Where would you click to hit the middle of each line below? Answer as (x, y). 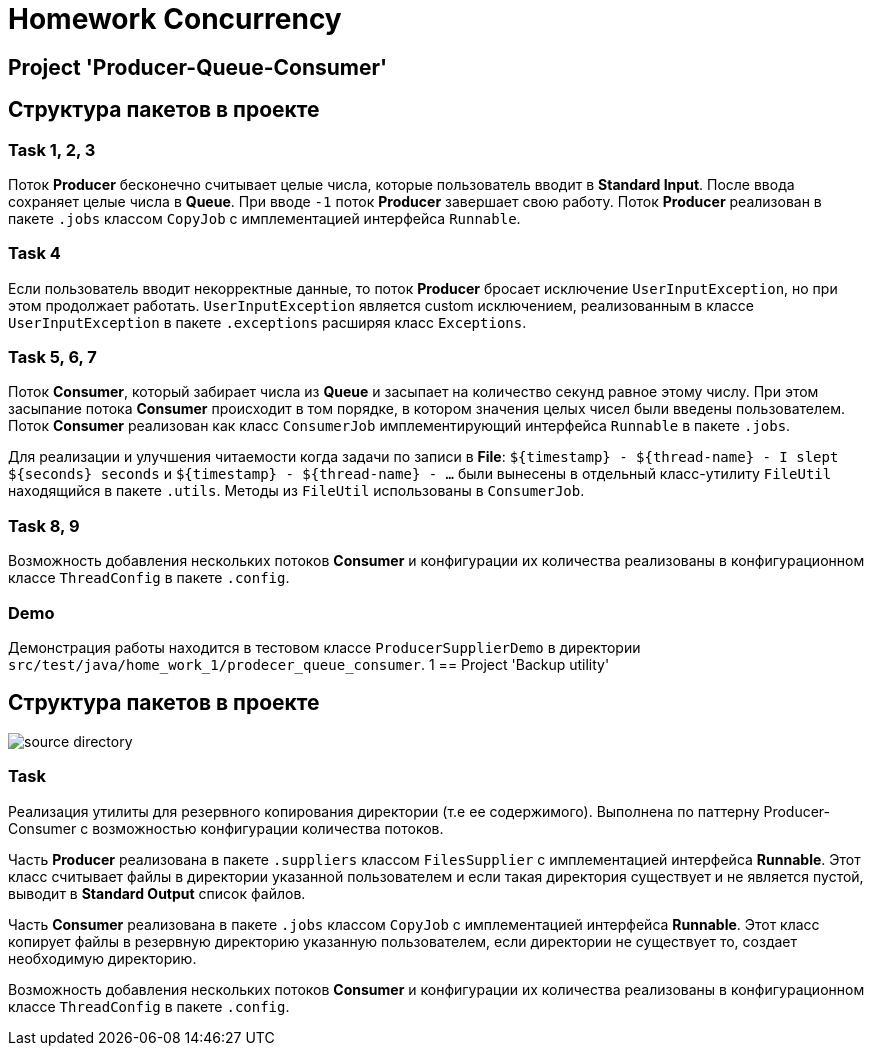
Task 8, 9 (44, 525)
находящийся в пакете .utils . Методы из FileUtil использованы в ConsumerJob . (296, 491)
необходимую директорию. (102, 958)
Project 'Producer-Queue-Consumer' (198, 67)
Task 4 (34, 253)
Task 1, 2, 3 (52, 149)
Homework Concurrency (175, 19)
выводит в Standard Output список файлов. (157, 893)
